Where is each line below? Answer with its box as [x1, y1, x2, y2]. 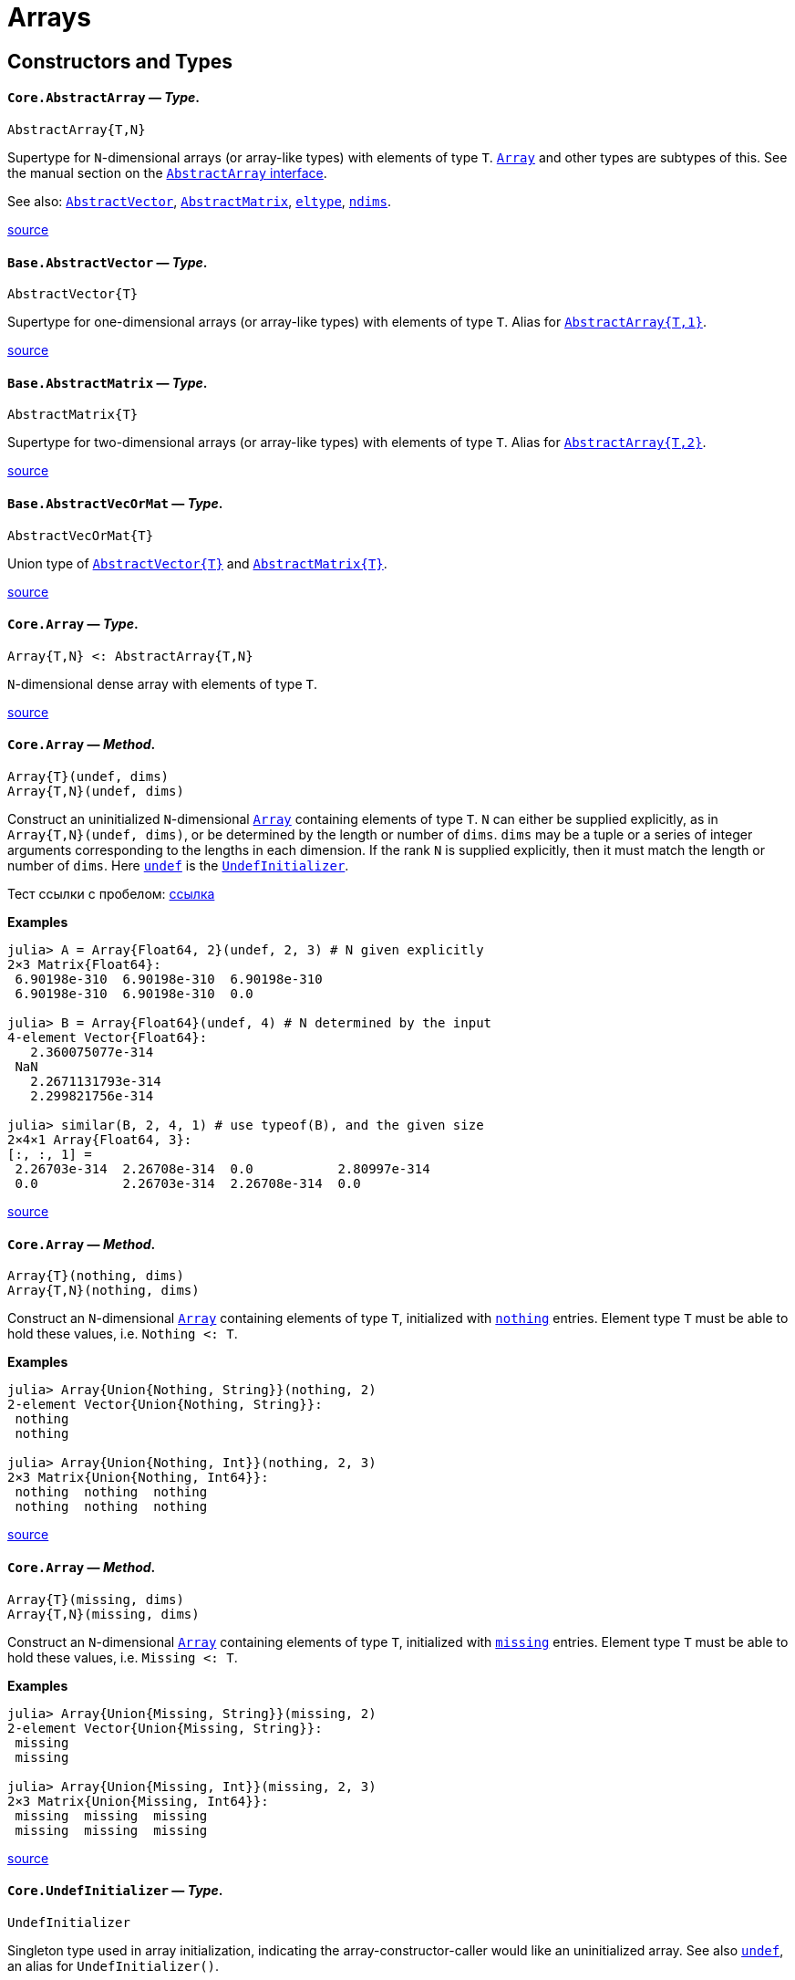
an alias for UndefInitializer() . [7, 1957, 220, 1974]
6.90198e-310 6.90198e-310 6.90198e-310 [15, 972, 323, 987]
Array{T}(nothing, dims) [7, 1268, 184, 1284]
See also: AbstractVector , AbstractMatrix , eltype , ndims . [7, 193, 392, 209]
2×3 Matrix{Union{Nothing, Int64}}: [7, 1470, 269, 1485]
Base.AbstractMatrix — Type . [7, 374, 208, 391]
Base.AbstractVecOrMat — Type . [7, 495, 223, 512]
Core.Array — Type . [7, 616, 139, 632]
